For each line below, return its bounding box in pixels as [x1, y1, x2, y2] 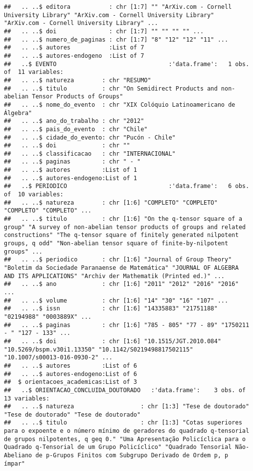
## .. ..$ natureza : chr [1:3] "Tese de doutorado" [4, 403, 250, 410]
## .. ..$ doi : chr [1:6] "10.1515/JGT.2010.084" [4, 337, 221, 345]
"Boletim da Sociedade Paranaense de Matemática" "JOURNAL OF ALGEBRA [4, 264, 239, 271]
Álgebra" [4, 109, 32, 117]
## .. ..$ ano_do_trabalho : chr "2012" [4, 118, 144, 125]
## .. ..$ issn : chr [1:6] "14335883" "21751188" [4, 305, 218, 312]
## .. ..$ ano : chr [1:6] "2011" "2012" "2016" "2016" [4, 281, 239, 288]
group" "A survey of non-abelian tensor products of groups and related [4, 223, 246, 231]
